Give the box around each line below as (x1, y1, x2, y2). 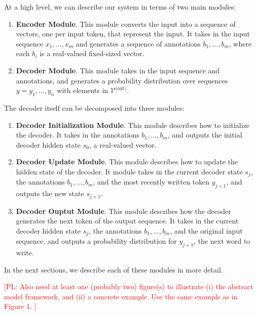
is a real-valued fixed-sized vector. (40, 48, 144, 59)
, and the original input (170, 225, 243, 236)
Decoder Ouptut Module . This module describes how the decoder (16, 205, 231, 216)
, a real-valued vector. (89, 139, 157, 150)
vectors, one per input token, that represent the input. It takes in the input (16, 28, 250, 39)
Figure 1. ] (4, 301, 36, 311)
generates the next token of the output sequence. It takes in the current (16, 215, 239, 226)
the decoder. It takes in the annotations (16, 129, 139, 140)
